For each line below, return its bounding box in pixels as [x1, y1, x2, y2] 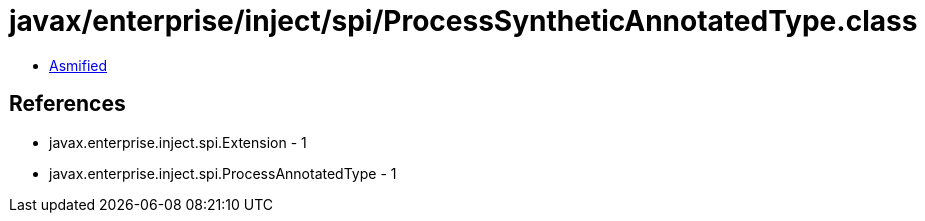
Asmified [49, 56, 108, 74]
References [9, 91, 126, 117]
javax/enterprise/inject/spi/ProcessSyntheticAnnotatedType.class [9, 4, 918, 38]
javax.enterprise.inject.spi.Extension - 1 [49, 133, 307, 151]
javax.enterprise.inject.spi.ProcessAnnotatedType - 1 [49, 164, 397, 182]
